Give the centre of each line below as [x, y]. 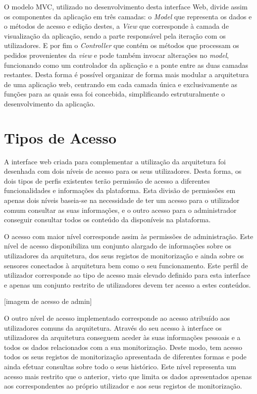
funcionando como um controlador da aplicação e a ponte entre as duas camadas [126, 65]
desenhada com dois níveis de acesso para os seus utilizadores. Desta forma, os [123, 171]
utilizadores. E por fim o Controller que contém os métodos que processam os [122, 45]
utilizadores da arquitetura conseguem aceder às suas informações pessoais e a [122, 337]
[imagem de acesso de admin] [48, 301]
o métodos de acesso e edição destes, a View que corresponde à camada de [116, 26]
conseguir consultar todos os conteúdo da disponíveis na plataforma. [107, 220]
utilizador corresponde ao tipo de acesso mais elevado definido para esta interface [127, 275]
